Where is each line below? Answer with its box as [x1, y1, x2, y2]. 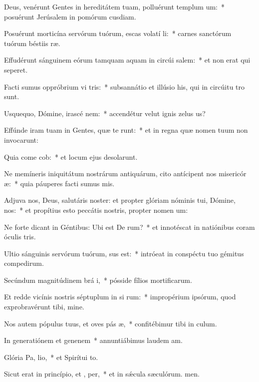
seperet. [4, 64, 28, 75]
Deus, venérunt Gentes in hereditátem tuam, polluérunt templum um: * [4, 2, 225, 12]
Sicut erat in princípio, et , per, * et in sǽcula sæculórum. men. [4, 368, 200, 379]
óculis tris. [4, 231, 36, 242]
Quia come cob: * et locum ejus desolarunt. [4, 151, 138, 162]
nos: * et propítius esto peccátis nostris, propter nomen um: [4, 204, 188, 215]
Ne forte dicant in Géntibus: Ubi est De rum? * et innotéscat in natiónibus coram [4, 221, 255, 232]
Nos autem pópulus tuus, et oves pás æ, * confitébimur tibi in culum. [4, 318, 217, 328]
